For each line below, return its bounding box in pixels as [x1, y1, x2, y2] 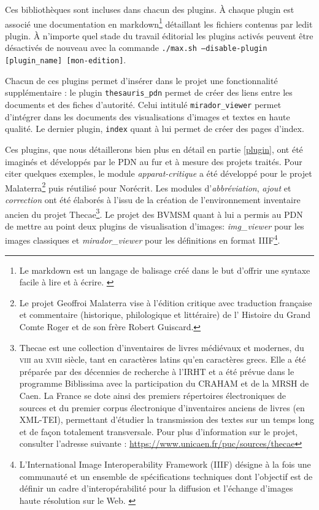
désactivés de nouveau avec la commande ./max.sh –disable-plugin [5, 41, 267, 54]
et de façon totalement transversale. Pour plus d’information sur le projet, [19, 425, 298, 438]
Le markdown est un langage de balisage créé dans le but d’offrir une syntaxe [19, 263, 310, 276]
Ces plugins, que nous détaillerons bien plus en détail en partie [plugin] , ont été [5, 142, 303, 155]
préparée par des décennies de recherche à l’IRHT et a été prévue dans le [19, 365, 294, 377]
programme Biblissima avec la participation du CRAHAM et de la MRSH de [19, 377, 309, 390]
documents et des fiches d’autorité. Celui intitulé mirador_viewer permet [5, 98, 282, 110]
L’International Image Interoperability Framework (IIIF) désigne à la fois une [19, 457, 311, 470]
